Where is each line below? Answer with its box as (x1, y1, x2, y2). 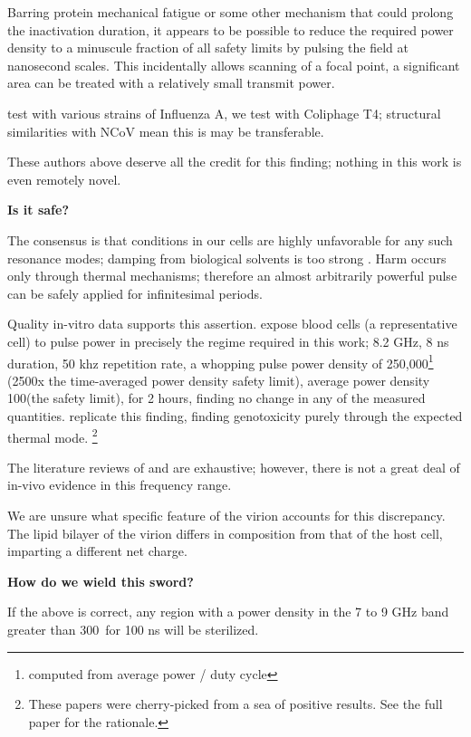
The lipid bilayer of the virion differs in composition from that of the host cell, (7, 523, 443, 542)
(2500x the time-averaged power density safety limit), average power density (7, 370, 430, 389)
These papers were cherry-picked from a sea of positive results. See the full (28, 694, 443, 713)
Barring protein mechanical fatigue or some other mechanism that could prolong (7, 3, 454, 21)
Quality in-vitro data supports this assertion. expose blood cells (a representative (7, 314, 457, 333)
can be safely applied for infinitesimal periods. (7, 283, 263, 302)
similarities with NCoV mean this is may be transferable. (7, 121, 324, 140)
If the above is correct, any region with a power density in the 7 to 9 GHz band (7, 602, 449, 621)
